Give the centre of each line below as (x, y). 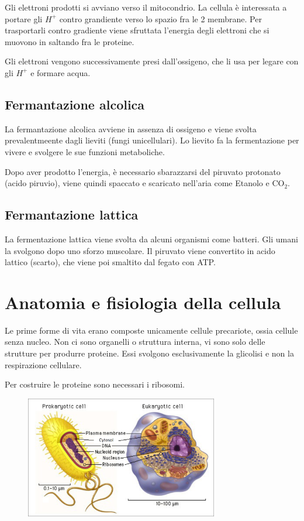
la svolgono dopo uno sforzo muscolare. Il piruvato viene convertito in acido (140, 250)
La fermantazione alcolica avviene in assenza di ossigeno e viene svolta (131, 128)
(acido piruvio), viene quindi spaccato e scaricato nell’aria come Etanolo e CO (145, 183)
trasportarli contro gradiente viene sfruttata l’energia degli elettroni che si (137, 30)
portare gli (24, 18)
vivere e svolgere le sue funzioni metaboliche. (85, 151)
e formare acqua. (61, 72)
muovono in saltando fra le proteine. (70, 41)
